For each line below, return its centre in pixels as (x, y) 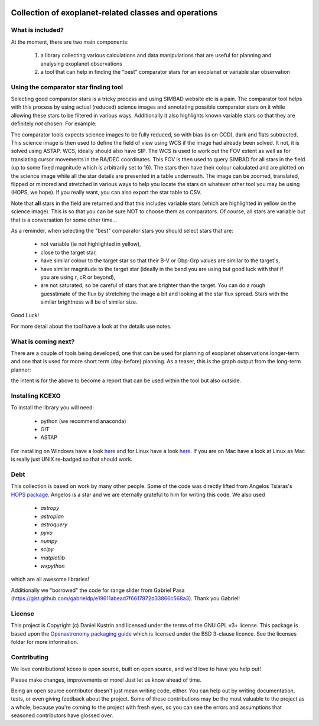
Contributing (30, 657)
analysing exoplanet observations (81, 64)
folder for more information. (45, 642)
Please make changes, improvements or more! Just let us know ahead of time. (106, 680)
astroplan (52, 516)
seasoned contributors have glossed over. (62, 715)
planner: (21, 370)
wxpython (53, 566)
